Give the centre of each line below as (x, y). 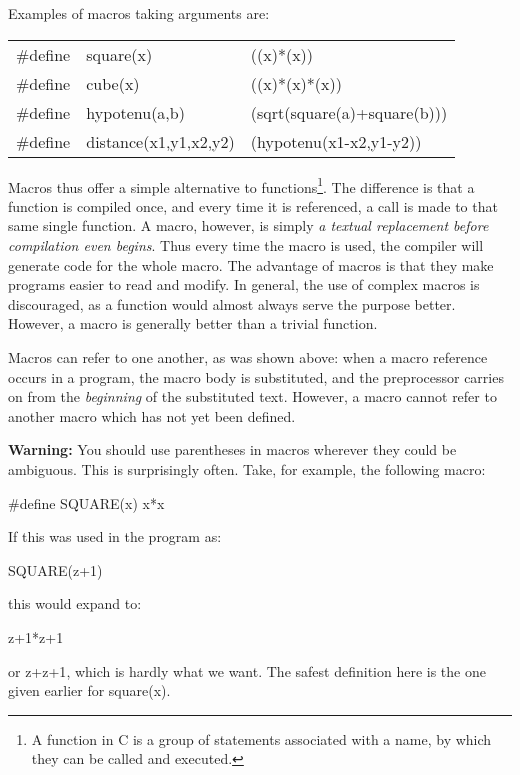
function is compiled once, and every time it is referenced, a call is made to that (253, 205)
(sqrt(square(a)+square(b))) (349, 112)
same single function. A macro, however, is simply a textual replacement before (248, 225)
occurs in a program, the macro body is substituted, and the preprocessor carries (256, 376)
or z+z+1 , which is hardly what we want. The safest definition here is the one (247, 670)
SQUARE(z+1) (55, 569)
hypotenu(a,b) (135, 112)
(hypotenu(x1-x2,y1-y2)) (336, 141)
